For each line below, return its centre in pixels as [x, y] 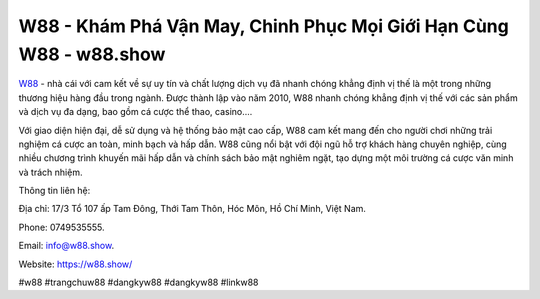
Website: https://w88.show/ [75, 264]
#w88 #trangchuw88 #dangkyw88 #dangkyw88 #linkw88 [138, 282]
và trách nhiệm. [50, 172]
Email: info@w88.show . [66, 246]
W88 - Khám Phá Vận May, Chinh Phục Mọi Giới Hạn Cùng [263, 26]
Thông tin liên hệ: [54, 191]
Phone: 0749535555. [61, 227]
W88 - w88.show [92, 54]
